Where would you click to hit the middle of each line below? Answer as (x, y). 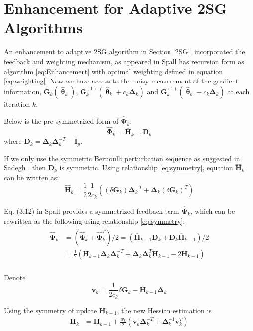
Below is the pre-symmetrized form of (61, 121)
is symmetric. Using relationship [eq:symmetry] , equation (146, 168)
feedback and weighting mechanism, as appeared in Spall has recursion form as (124, 61)
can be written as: (32, 177)
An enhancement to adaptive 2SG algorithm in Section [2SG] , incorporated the (125, 51)
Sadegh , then (25, 168)
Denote (15, 277)
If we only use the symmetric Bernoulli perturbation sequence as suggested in (122, 158)
